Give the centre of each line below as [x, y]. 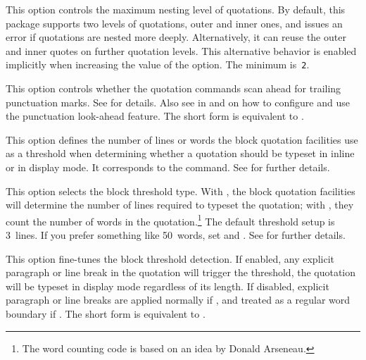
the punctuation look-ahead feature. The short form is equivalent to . [155, 116]
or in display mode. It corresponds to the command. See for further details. [168, 167]
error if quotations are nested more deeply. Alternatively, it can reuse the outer [176, 37]
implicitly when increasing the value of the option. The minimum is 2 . [158, 64]
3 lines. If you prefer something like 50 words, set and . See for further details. [176, 235]
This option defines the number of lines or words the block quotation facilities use [182, 139]
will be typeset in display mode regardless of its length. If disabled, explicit [168, 286]
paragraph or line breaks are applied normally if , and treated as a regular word [178, 300]
